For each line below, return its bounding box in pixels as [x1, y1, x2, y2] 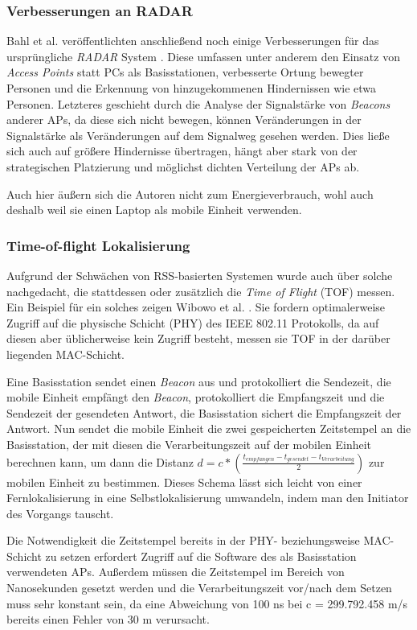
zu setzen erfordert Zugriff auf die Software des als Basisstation [45, 547, 357, 564]
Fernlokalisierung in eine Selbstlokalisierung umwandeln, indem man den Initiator [6, 489, 409, 506]
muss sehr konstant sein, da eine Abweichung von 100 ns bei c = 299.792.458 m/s [6, 595, 408, 611]
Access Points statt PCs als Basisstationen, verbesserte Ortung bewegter [6, 64, 364, 80]
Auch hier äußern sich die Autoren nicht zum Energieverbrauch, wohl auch [6, 185, 374, 202]
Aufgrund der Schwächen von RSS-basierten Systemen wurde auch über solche [6, 266, 393, 283]
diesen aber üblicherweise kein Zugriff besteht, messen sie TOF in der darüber [6, 330, 390, 347]
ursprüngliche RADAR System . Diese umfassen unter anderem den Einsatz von [6, 47, 400, 64]
